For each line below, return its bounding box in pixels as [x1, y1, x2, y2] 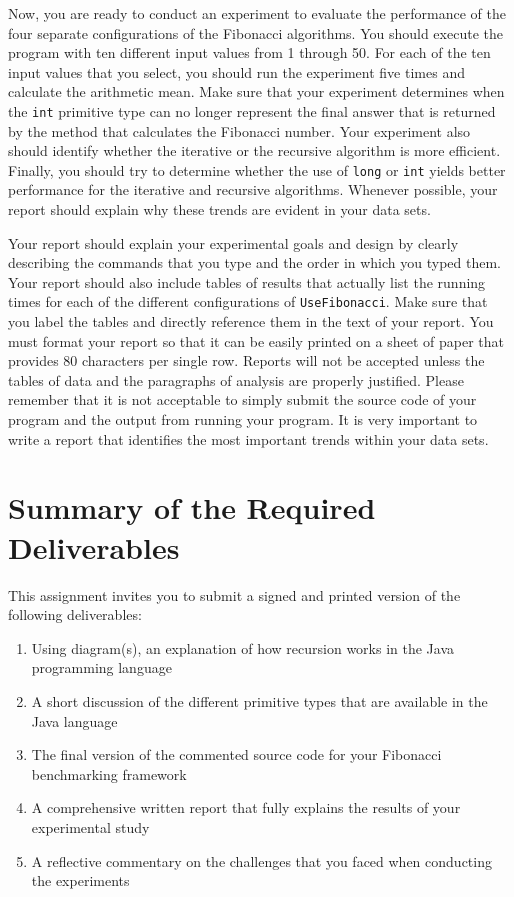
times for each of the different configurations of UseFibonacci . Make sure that [8, 291, 488, 312]
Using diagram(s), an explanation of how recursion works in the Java [31, 637, 455, 658]
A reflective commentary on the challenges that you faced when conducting [31, 850, 492, 871]
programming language [31, 657, 172, 678]
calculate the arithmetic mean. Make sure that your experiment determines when [8, 81, 505, 102]
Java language [31, 710, 118, 731]
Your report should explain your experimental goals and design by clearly [8, 232, 459, 253]
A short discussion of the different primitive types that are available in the [31, 690, 488, 711]
